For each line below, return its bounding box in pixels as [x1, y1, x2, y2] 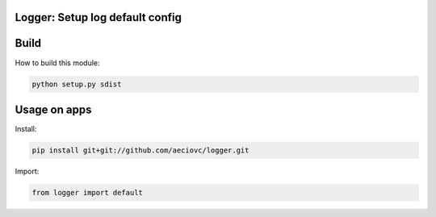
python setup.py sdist [31, 79, 122, 89]
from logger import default [31, 188, 143, 197]
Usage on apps [15, 102, 92, 116]
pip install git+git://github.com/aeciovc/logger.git [31, 146, 249, 155]
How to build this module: [15, 57, 100, 68]
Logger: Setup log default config [15, 10, 182, 24]
